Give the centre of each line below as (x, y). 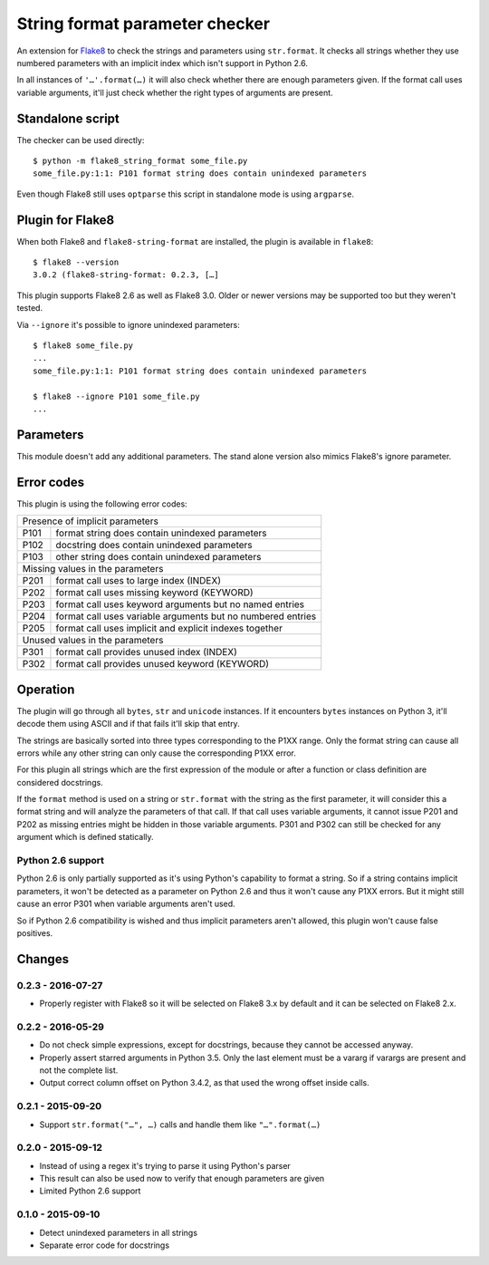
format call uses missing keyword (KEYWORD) (154, 593)
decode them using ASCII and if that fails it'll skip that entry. (128, 724)
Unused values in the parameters (93, 641)
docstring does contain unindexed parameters (154, 546)
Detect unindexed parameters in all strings (119, 1232)
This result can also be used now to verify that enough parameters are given (182, 1179)
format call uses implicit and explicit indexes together (169, 628)
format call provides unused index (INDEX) (146, 652)
